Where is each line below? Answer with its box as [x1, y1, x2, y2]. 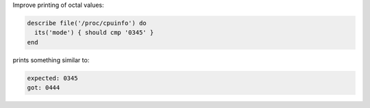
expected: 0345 [27, 74, 78, 82]
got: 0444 [27, 84, 60, 92]
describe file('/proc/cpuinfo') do [27, 19, 147, 27]
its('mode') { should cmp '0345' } [34, 29, 154, 37]
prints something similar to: [12, 55, 90, 64]
